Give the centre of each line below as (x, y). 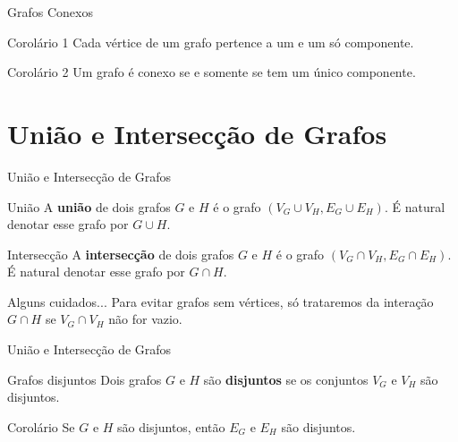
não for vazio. (145, 319)
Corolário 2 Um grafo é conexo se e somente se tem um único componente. (212, 72)
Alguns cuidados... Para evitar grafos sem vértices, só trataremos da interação (221, 301)
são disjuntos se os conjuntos (286, 379)
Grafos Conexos (50, 12)
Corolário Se (41, 426)
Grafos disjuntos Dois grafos (85, 379)
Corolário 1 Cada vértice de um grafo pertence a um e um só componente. (211, 42)
